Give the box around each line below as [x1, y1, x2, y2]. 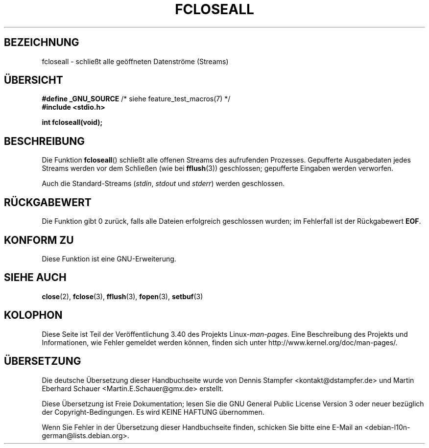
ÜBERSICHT [4, 74, 63, 87]
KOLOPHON [4, 309, 63, 322]
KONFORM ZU [4, 234, 74, 246]
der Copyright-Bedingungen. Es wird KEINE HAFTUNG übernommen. [42, 407, 264, 416]
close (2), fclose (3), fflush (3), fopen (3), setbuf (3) [42, 292, 203, 301]
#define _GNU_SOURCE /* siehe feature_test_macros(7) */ [42, 94, 231, 103]
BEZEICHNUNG [4, 36, 79, 49]
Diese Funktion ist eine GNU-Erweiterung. [42, 254, 176, 263]
